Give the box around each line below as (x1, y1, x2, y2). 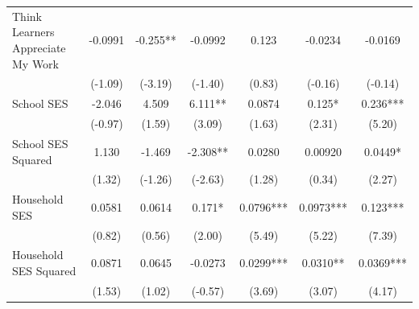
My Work (12, 55, 60, 72)
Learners (12, 23, 55, 40)
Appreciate (12, 39, 66, 56)
